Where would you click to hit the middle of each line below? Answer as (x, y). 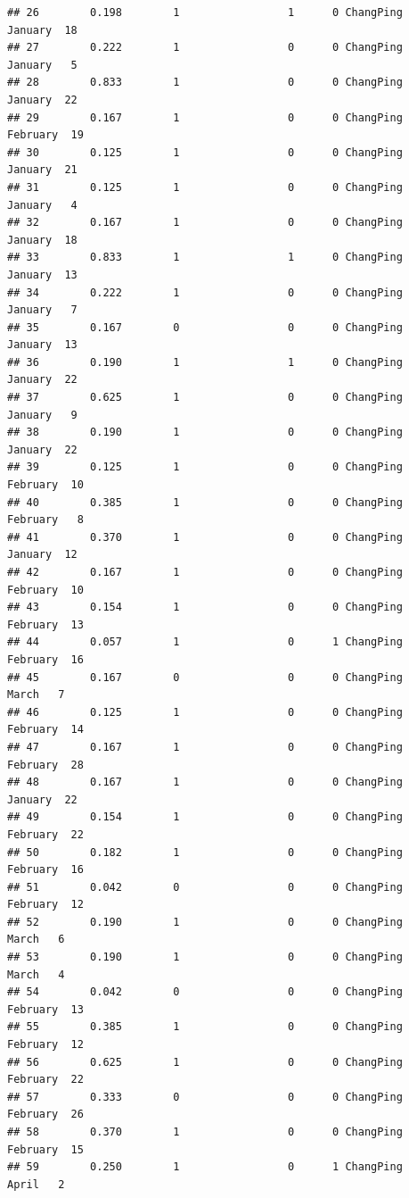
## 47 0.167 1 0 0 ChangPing (205, 747)
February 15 (45, 1149)
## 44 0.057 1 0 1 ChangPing (205, 642)
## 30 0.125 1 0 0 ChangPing (205, 152)
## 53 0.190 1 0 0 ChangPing (205, 957)
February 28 (45, 765)
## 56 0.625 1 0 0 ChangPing (205, 1062)
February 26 (45, 1115)
